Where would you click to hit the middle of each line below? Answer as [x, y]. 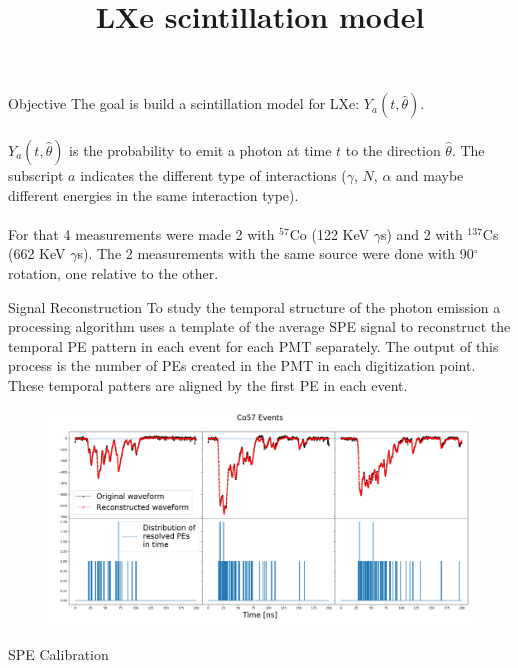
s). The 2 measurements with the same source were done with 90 [275, 253]
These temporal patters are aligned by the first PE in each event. [208, 384]
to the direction [393, 149]
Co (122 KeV [329, 233]
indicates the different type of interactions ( [213, 174]
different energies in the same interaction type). [153, 194]
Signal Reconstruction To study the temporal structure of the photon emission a [254, 306]
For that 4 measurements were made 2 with [141, 233]
